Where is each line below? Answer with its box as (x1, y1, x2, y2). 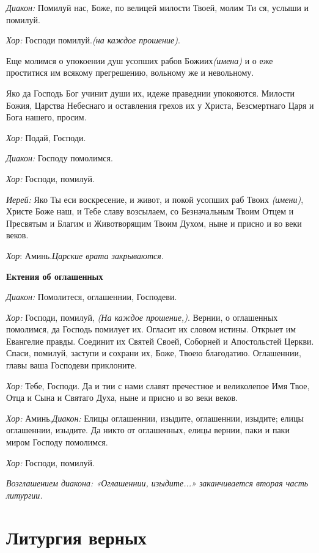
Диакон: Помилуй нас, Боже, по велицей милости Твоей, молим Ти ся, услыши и (6, 1, 309, 13)
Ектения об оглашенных (6, 269, 103, 282)
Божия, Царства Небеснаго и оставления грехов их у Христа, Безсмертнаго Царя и (6, 98, 314, 111)
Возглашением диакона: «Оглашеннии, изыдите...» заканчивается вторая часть (6, 477, 309, 489)
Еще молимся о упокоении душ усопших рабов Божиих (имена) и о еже (6, 54, 273, 67)
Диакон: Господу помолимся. (6, 152, 113, 164)
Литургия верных (6, 524, 147, 549)
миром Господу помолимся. (6, 436, 108, 449)
